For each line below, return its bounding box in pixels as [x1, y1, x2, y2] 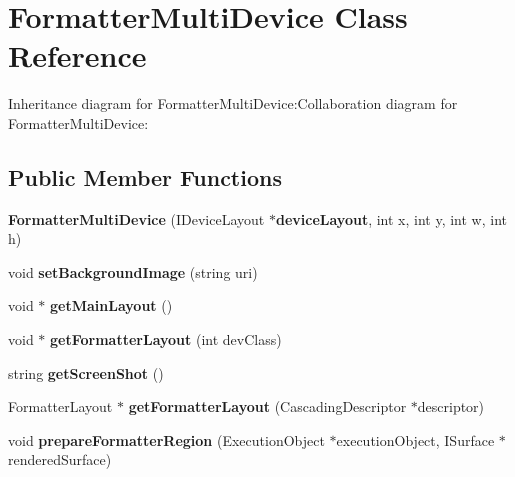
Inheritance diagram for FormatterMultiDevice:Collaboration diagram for [8, 93, 458, 114]
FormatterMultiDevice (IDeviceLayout [8, 208, 265, 229]
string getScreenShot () [8, 362, 164, 383]
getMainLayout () [50, 295, 173, 316]
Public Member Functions [8, 161, 282, 192]
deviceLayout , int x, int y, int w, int [275, 208, 508, 229]
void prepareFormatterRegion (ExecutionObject [8, 429, 325, 450]
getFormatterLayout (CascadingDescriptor [128, 396, 407, 417]
